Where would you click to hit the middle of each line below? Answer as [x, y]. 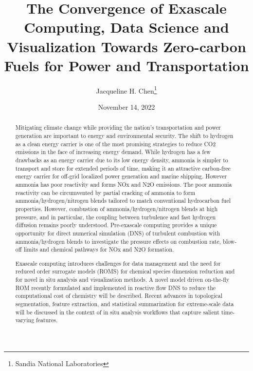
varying [25, 320]
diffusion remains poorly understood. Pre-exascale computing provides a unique [116, 225]
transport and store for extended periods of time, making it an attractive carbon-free [123, 168]
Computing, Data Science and [126, 27]
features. [47, 320]
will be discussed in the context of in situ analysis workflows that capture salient [117, 312]
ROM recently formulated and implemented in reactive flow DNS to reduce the [116, 287]
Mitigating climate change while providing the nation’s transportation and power [118, 127]
